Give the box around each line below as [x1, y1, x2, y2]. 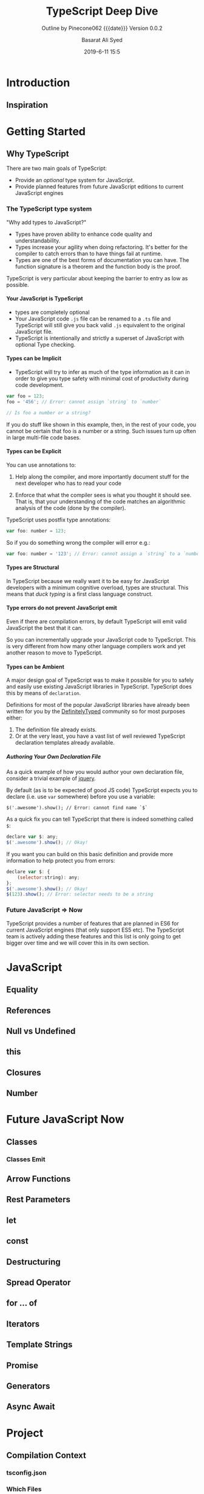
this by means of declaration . [6, 690, 81, 697]
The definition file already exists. [15, 726, 97, 734]
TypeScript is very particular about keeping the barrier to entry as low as [6, 274, 188, 281]
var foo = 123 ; [6, 393, 45, 400]
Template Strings [6, 1339, 73, 1350]
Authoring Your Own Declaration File [6, 752, 101, 760]
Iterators [6, 1319, 40, 1329]
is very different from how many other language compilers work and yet [6, 643, 186, 650]
